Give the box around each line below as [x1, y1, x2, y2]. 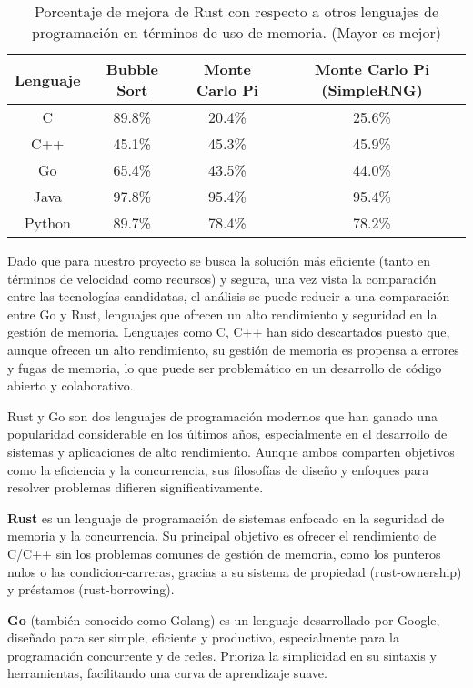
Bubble [106, 58, 158, 79]
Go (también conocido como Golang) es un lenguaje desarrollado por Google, [7, 610, 440, 629]
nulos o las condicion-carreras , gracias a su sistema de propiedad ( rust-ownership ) [7, 562, 462, 581]
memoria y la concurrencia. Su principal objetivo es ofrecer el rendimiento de [7, 526, 437, 545]
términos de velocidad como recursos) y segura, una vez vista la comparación [7, 268, 437, 288]
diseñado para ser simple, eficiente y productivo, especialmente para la [7, 628, 399, 647]
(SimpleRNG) [321, 79, 423, 100]
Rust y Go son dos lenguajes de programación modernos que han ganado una [7, 406, 438, 425]
